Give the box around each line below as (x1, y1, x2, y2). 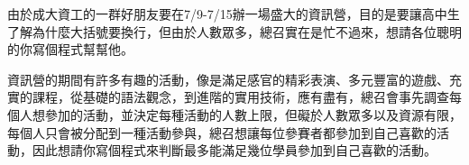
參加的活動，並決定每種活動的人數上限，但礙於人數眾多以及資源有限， (44, 105, 462, 124)
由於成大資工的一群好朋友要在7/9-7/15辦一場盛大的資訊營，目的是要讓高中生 (7, 5, 460, 23)
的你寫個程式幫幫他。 (7, 40, 133, 59)
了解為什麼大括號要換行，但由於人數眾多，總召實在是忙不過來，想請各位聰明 (7, 22, 462, 41)
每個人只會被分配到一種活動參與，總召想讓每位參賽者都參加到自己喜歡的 (7, 123, 437, 142)
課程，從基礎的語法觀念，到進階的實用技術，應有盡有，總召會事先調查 (32, 87, 449, 106)
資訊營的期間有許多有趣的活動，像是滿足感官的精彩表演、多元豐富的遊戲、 (7, 69, 449, 88)
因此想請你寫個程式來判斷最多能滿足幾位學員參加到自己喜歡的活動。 (32, 141, 437, 160)
